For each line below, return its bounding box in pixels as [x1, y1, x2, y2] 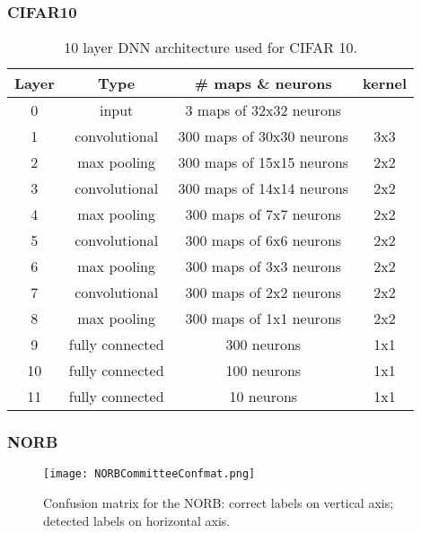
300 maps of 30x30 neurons [178, 126, 349, 147]
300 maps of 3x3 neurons [185, 256, 342, 277]
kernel [363, 73, 408, 94]
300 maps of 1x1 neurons [185, 308, 342, 329]
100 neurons [225, 360, 302, 381]
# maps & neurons [194, 73, 332, 94]
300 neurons [225, 334, 302, 355]
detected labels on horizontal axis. [43, 511, 231, 529]
